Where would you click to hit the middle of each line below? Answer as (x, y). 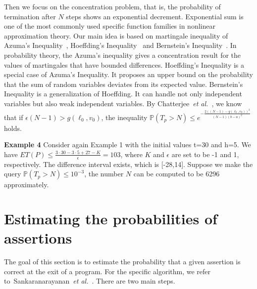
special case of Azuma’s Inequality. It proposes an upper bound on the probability (128, 74)
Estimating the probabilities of (111, 219)
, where (131, 154)
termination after (30, 16)
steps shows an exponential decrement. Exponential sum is (155, 16)
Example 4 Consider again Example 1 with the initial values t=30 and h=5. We (128, 144)
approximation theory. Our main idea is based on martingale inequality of (116, 35)
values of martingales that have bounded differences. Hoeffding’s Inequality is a (124, 64)
